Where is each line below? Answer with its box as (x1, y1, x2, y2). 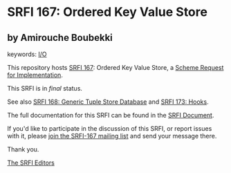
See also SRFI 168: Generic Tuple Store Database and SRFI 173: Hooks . (7, 98, 209, 106)
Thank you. (7, 145, 39, 153)
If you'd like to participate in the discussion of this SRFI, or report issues (7, 125, 212, 132)
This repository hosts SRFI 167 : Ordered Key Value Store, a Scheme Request (7, 64, 224, 71)
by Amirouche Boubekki (7, 32, 113, 44)
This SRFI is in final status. (7, 84, 83, 92)
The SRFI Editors (7, 158, 55, 167)
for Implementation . (7, 71, 64, 79)
